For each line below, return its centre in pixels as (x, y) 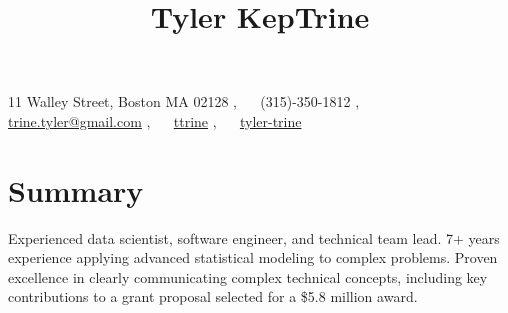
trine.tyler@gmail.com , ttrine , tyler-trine (155, 120)
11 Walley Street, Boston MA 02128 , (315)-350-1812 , (184, 101)
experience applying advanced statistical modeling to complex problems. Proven (253, 257)
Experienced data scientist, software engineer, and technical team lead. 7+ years (254, 237)
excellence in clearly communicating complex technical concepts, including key (248, 276)
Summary (76, 189)
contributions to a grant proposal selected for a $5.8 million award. (213, 296)
